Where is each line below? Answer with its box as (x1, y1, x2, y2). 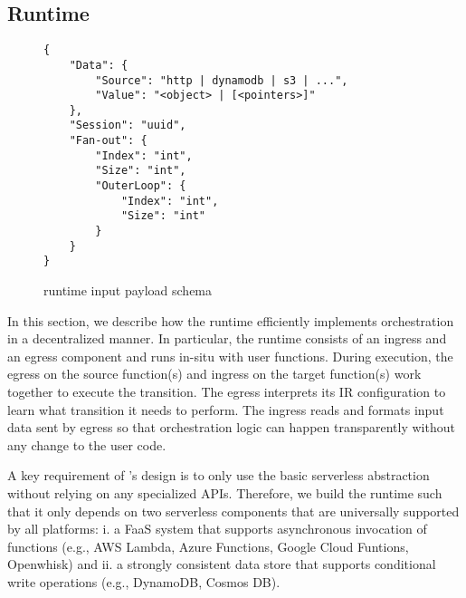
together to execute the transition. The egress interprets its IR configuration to (7, 382, 446, 401)
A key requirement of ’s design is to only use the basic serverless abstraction (7, 466, 430, 485)
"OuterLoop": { (95, 179, 186, 193)
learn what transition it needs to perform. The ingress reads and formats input (7, 400, 444, 419)
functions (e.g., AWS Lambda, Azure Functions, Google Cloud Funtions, (7, 536, 409, 555)
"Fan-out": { (69, 134, 147, 148)
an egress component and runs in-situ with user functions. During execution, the (7, 346, 453, 365)
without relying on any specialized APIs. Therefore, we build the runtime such (7, 483, 442, 502)
